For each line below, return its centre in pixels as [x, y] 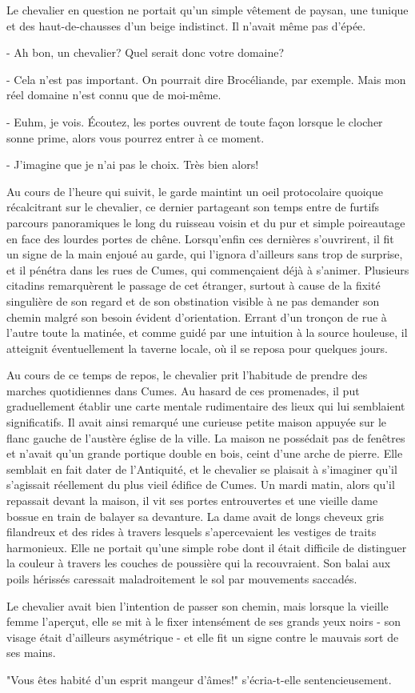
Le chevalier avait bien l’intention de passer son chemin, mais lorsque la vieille [198, 605]
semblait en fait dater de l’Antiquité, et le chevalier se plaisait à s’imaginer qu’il [202, 469]
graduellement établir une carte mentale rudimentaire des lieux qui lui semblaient [206, 406]
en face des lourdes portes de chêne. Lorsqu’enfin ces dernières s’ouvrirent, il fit [200, 238]
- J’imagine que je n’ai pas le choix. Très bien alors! [133, 164]
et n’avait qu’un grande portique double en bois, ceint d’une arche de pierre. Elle [205, 453]
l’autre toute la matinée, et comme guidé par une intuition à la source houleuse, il [207, 332]
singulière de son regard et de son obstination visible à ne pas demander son [193, 300]
